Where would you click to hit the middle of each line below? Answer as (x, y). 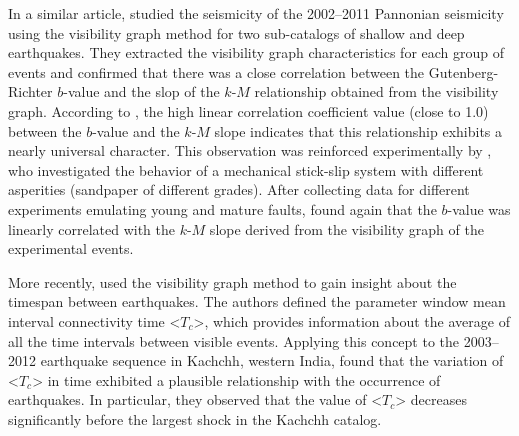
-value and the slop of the (141, 91)
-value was (479, 208)
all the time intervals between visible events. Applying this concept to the (234, 340)
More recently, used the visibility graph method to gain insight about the (232, 281)
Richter (30, 91)
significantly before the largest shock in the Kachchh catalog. (195, 418)
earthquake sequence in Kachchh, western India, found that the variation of (272, 360)
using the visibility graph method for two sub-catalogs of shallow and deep (236, 32)
